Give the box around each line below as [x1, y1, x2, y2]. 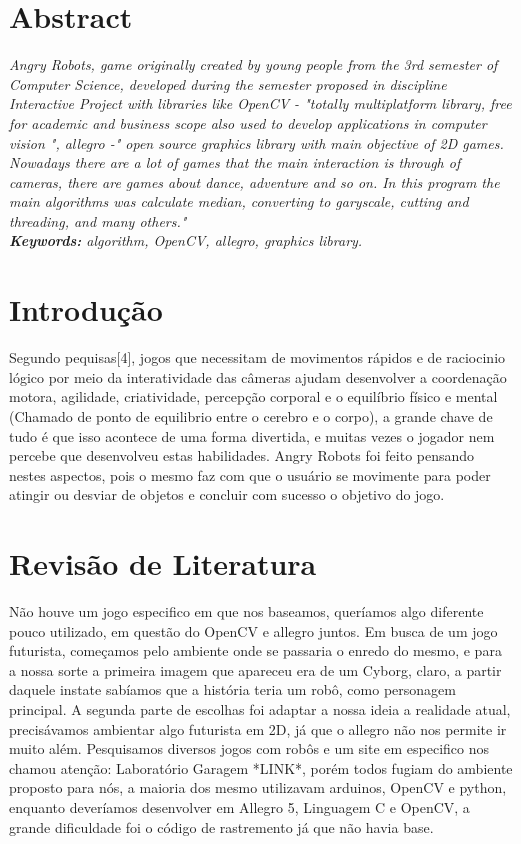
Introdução [9, 289, 163, 330]
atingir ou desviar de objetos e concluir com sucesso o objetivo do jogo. [9, 484, 445, 505]
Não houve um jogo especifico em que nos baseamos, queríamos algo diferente [9, 601, 484, 622]
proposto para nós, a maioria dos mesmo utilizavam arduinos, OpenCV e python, [9, 777, 507, 798]
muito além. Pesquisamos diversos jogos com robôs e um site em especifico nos [9, 738, 490, 759]
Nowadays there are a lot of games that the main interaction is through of [9, 152, 461, 173]
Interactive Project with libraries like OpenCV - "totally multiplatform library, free [9, 93, 512, 114]
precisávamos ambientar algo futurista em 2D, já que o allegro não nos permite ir [9, 718, 507, 739]
